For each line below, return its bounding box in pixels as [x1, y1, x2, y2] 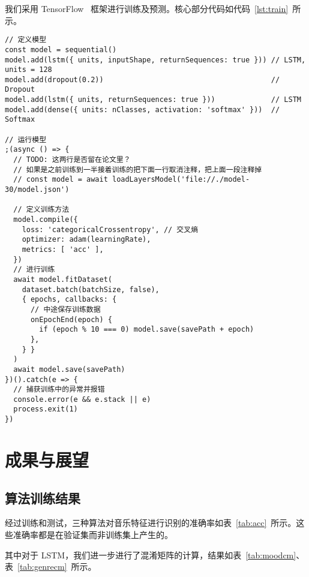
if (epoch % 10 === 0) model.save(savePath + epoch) [39, 325, 254, 334]
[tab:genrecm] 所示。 [17, 560, 97, 573]
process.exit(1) [13, 405, 78, 414]
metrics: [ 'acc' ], [22, 245, 104, 254]
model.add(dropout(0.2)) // [5, 75, 280, 84]
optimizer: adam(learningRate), [22, 235, 151, 244]
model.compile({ [13, 215, 78, 224]
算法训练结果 [5, 488, 80, 507]
